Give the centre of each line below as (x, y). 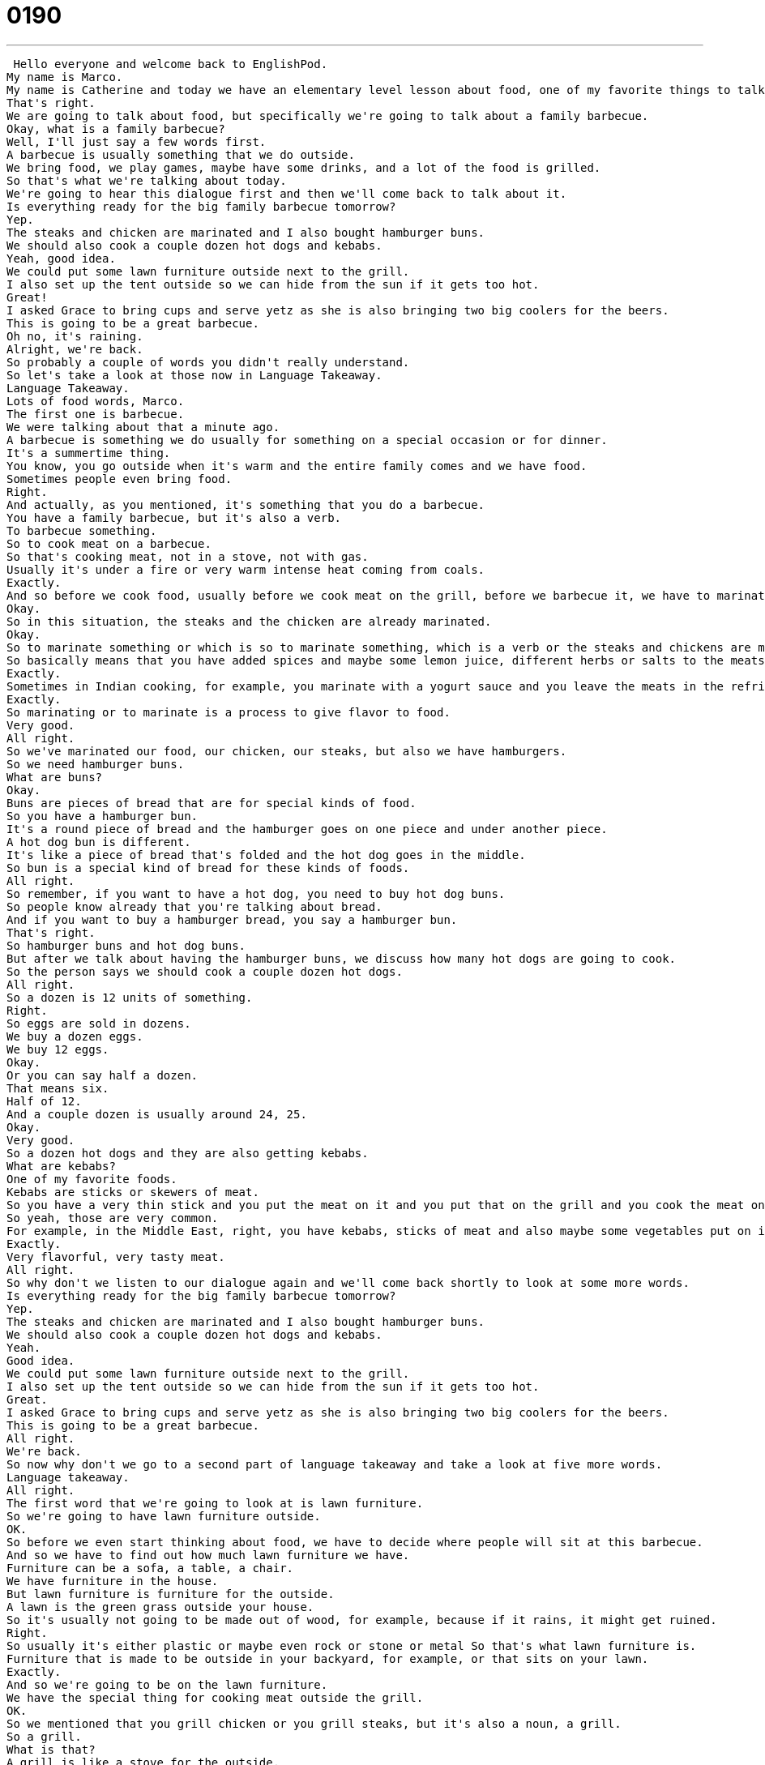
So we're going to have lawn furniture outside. (164, 1516)
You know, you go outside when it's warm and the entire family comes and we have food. (297, 466)
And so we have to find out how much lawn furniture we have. (208, 1555)
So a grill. (44, 1736)
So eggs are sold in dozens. (99, 1023)
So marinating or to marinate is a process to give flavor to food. (229, 712)
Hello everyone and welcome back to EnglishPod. (171, 64)
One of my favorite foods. (92, 1179)
